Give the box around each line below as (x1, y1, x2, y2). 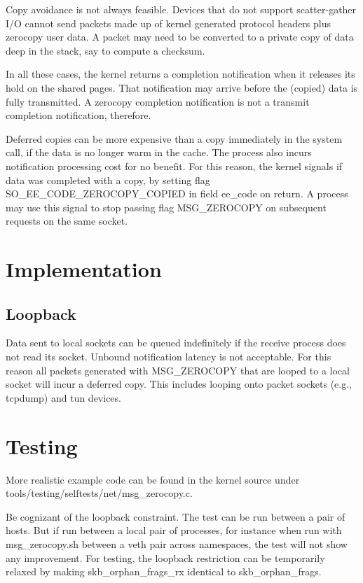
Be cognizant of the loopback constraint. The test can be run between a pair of (6, 509, 345, 524)
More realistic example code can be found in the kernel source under (6, 472, 300, 486)
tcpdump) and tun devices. (6, 390, 121, 405)
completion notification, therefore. (6, 108, 151, 122)
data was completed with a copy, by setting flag (6, 172, 210, 187)
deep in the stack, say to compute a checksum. (6, 43, 205, 57)
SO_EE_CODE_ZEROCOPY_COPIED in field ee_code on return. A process (6, 186, 348, 201)
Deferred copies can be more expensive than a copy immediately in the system (6, 131, 343, 146)
